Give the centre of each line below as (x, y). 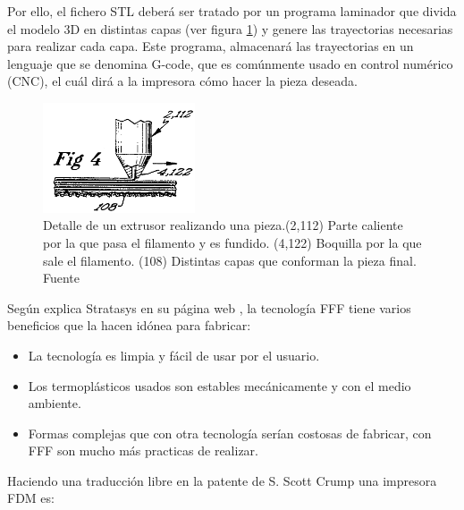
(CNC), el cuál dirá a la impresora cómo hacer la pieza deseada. (182, 81)
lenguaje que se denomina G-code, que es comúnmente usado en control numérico (230, 63)
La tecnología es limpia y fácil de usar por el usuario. (174, 355)
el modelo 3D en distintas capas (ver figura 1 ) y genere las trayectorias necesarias (230, 28)
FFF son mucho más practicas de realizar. (143, 450)
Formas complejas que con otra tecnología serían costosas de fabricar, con (230, 433)
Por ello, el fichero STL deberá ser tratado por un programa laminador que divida (232, 11)
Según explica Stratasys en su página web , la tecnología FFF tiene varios (209, 307)
